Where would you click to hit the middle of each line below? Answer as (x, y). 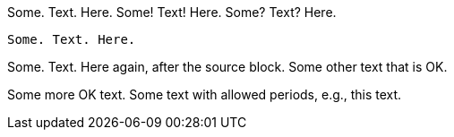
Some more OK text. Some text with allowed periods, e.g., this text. (205, 94)
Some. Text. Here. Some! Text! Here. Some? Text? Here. (172, 12)
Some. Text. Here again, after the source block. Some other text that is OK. (227, 67)
